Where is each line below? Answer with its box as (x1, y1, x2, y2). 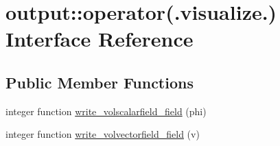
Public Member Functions (5, 71, 194, 93)
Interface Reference (5, 25, 194, 53)
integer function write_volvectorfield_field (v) (5, 127, 200, 141)
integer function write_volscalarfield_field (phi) (5, 104, 207, 118)
